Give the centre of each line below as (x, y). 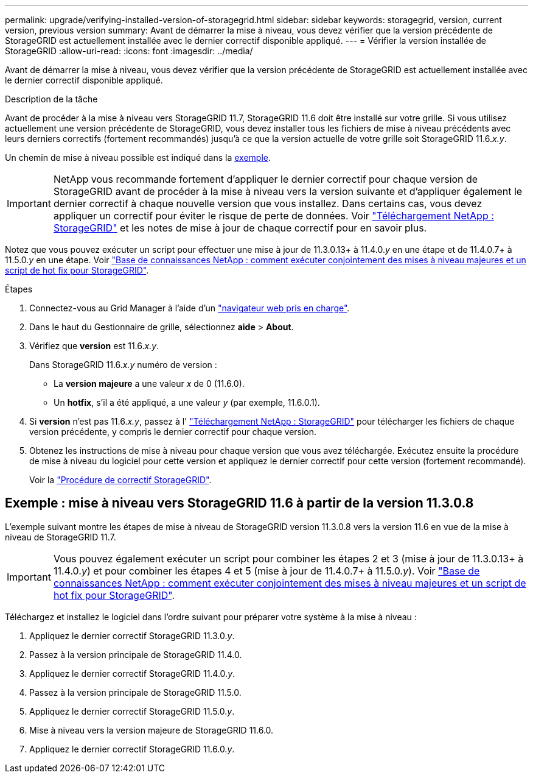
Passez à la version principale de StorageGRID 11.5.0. (135, 692)
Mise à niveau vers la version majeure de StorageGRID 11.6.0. (152, 730)
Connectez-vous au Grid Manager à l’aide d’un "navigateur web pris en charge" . (190, 308)
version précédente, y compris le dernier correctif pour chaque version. (173, 432)
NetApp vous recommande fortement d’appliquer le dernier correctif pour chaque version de (266, 179)
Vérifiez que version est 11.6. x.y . (94, 346)
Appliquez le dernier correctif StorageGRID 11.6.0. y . (132, 749)
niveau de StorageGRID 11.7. (61, 537)
